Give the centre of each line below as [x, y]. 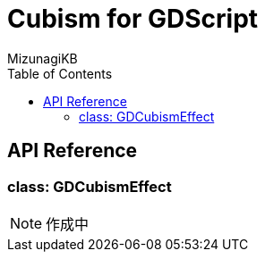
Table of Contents [60, 73]
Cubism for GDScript [133, 19]
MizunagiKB [43, 58]
